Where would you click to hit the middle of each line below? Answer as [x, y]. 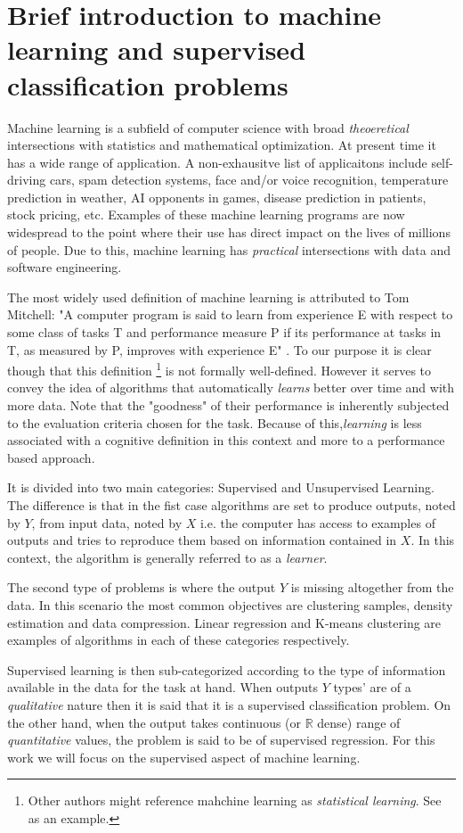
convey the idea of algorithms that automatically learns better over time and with [231, 388]
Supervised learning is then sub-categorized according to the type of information [227, 669]
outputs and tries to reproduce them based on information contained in [202, 540]
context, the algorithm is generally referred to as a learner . [167, 557]
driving [27, 180]
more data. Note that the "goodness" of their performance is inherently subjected [228, 405]
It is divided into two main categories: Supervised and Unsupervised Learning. [221, 487]
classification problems [148, 84]
